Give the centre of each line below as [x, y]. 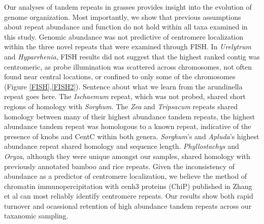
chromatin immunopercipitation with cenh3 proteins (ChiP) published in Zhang [128, 186]
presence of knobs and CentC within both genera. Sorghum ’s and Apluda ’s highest [132, 136]
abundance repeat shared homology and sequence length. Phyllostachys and [122, 146]
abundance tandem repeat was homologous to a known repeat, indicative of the [128, 126]
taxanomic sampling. [36, 216]
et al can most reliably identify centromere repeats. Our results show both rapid [129, 196]
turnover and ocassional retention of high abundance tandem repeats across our [128, 205]
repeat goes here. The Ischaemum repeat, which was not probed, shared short [125, 96]
